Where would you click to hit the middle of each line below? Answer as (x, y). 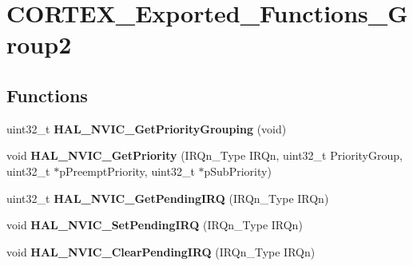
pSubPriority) (238, 171)
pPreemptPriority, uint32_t (127, 171)
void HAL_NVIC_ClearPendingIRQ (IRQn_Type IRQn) (161, 251)
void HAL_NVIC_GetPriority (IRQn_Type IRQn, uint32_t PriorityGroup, (205, 155)
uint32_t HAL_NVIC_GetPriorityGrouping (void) (147, 128)
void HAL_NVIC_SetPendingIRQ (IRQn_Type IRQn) (155, 225)
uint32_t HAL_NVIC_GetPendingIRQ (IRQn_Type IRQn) (168, 198)
